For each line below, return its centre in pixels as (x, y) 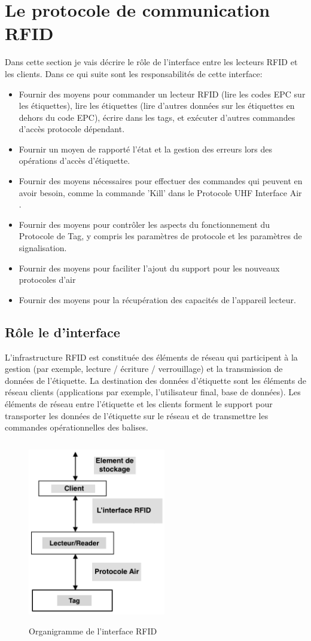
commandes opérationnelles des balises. (77, 427)
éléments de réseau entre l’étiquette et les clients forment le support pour (139, 403)
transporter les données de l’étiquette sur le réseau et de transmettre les (137, 415)
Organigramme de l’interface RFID (93, 631)
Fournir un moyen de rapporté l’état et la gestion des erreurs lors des (146, 149)
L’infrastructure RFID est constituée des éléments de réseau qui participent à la (151, 357)
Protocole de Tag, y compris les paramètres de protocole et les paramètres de (160, 236)
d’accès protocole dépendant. (72, 129)
